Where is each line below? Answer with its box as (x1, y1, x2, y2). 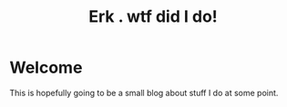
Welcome (9, 57, 83, 78)
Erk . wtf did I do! (87, 6, 219, 27)
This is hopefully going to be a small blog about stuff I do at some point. (9, 87, 279, 98)
